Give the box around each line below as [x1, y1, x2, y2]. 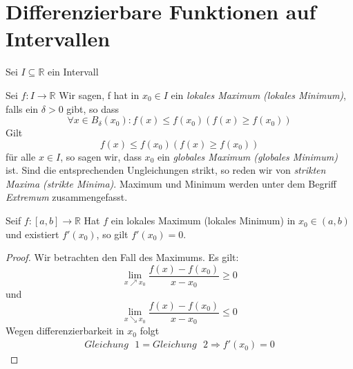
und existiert [6, 226, 59, 241]
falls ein [6, 101, 39, 116]
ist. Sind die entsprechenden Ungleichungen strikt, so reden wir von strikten [6, 163, 326, 177]
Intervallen [6, 24, 111, 53]
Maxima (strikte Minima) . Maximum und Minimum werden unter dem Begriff [6, 176, 337, 190]
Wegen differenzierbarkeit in [6, 323, 124, 338]
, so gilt [96, 226, 128, 241]
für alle [6, 149, 36, 163]
